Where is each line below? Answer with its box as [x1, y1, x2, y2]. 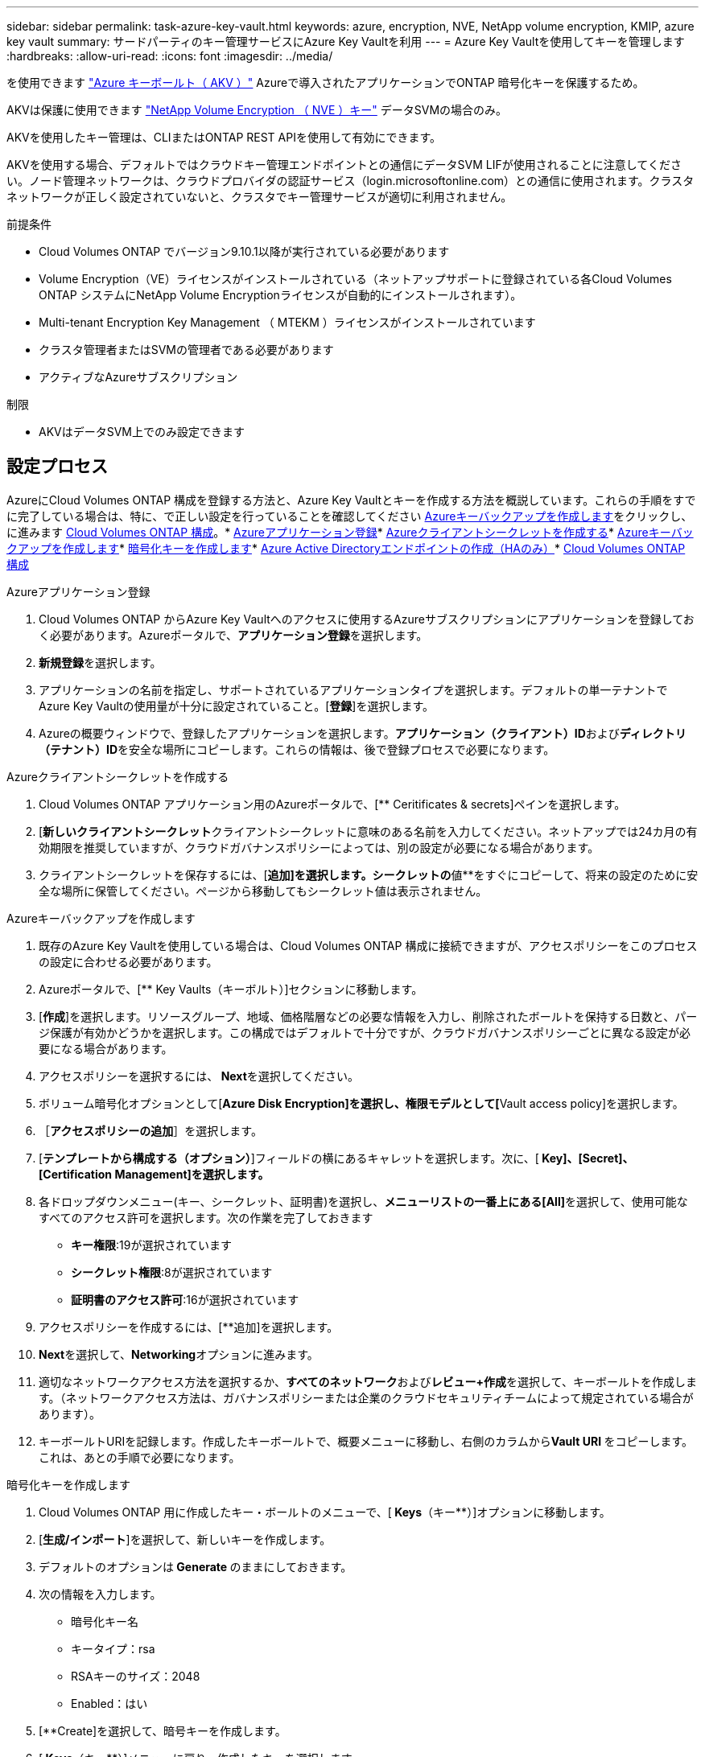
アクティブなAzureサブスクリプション [39, 370, 238, 384]
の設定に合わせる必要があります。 [39, 954, 218, 969]
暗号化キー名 [71, 1614, 138, 1628]
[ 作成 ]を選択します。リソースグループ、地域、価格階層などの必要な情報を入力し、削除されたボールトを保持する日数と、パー [39, 1009, 698, 1023]
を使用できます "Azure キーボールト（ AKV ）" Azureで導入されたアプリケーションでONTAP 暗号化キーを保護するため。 [6, 76, 645, 89]
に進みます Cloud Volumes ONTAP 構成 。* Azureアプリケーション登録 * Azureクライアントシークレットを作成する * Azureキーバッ [6, 525, 694, 539]
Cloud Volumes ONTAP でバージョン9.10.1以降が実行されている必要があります [39, 245, 450, 258]
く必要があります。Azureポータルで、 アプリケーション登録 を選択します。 [39, 627, 428, 642]
